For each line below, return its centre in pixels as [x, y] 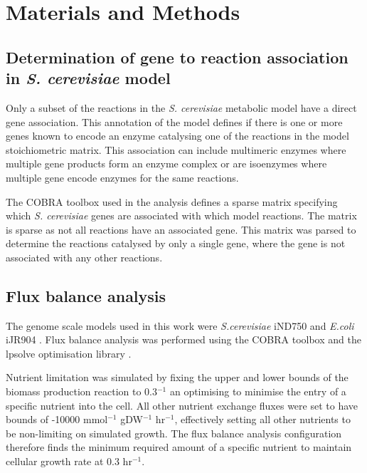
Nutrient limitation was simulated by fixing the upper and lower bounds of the [177, 377]
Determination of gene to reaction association [177, 57]
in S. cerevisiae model [88, 78]
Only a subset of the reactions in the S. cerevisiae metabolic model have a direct [181, 107]
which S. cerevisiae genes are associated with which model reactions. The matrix [181, 215]
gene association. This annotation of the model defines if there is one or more [174, 121]
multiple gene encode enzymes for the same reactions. [122, 177]
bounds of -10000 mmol [57, 419]
